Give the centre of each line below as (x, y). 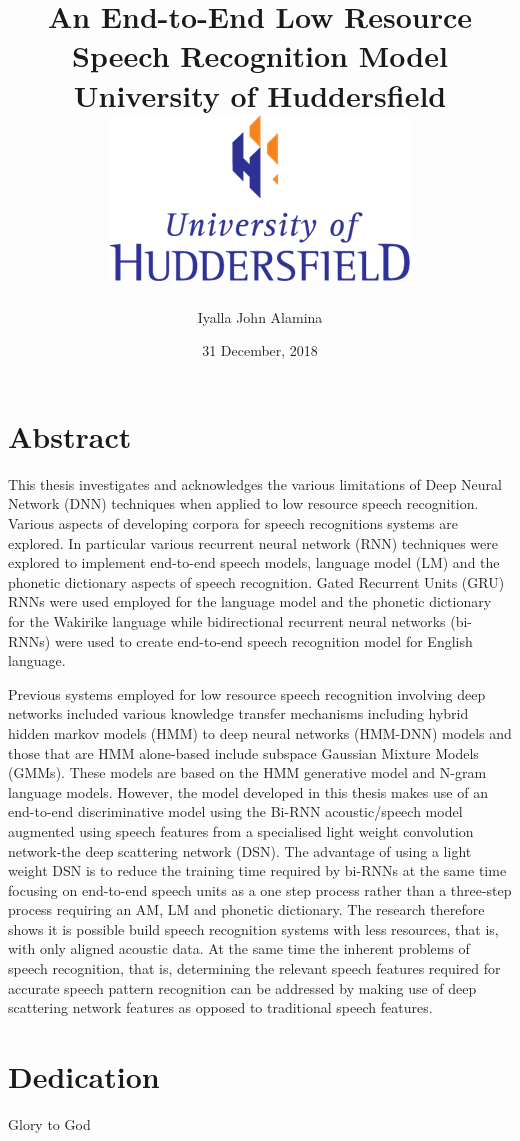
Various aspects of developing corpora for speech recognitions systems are (233, 523)
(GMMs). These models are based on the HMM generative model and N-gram (247, 772)
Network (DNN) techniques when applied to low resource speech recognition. (243, 503)
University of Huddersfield (260, 94)
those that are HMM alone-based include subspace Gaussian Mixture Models (243, 752)
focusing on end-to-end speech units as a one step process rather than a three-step (260, 889)
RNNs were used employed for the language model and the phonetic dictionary (250, 601)
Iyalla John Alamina (260, 316)
